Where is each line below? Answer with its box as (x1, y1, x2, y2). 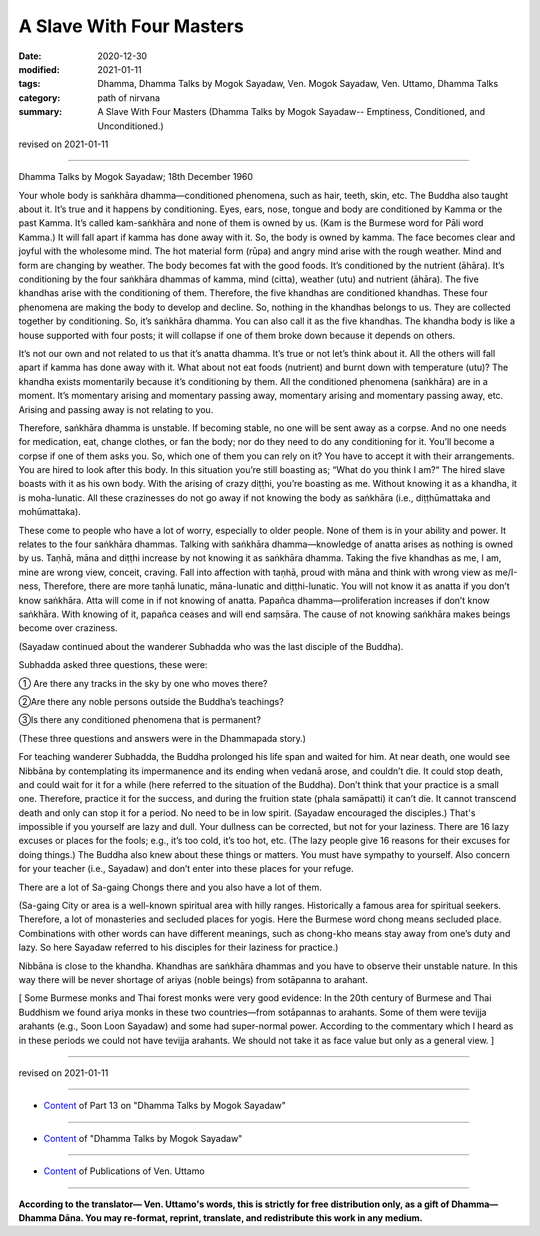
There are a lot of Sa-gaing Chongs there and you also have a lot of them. (18, 881, 322, 893)
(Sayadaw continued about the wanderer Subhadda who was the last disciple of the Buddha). (18, 640, 404, 652)
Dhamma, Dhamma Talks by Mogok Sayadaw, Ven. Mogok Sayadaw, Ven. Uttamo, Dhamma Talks (97, 78, 499, 90)
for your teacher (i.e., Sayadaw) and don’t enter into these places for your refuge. (18, 863, 354, 875)
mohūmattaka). (18, 506, 82, 518)
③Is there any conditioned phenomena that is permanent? (18, 714, 262, 726)
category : (18, 91, 61, 104)
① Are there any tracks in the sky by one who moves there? (18, 677, 269, 689)
